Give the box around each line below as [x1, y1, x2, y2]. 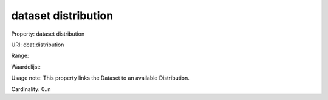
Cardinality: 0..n [11, 85, 51, 93]
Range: [11, 52, 29, 60]
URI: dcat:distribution [11, 41, 64, 48]
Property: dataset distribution [11, 30, 85, 37]
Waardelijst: [11, 63, 41, 70]
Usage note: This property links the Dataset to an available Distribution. [11, 74, 190, 81]
